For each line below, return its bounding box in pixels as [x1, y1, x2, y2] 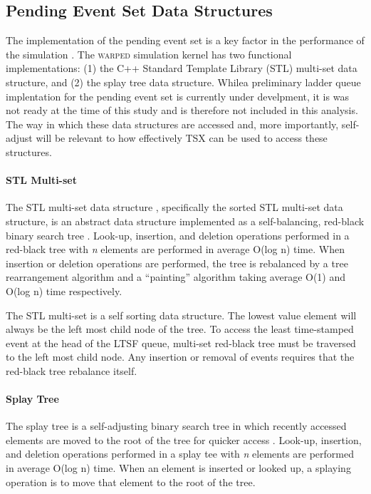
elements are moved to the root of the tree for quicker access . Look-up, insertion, [6, 432, 362, 447]
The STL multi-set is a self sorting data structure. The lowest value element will [6, 307, 357, 322]
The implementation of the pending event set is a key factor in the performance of [6, 33, 365, 48]
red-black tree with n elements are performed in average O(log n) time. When [6, 242, 345, 257]
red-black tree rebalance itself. [6, 363, 137, 378]
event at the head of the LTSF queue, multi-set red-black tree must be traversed [6, 335, 356, 350]
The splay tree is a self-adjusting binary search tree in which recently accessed [6, 418, 347, 433]
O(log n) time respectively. [6, 283, 122, 298]
